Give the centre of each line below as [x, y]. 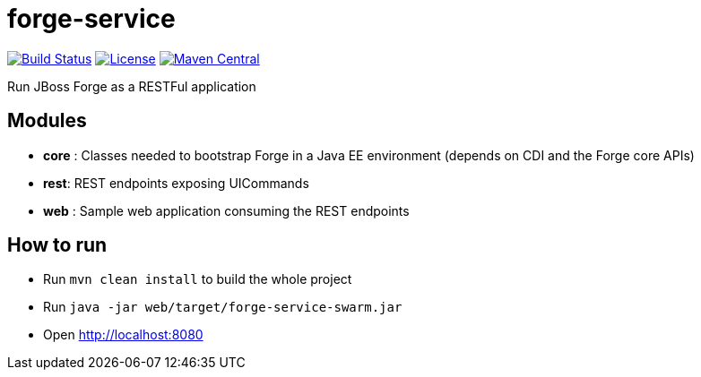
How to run [57, 245]
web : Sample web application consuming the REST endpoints [226, 210]
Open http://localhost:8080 [123, 335]
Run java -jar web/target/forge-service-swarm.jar [223, 307]
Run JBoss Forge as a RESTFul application [132, 86]
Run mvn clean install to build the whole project [198, 279]
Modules [47, 121]
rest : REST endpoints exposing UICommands [176, 183]
